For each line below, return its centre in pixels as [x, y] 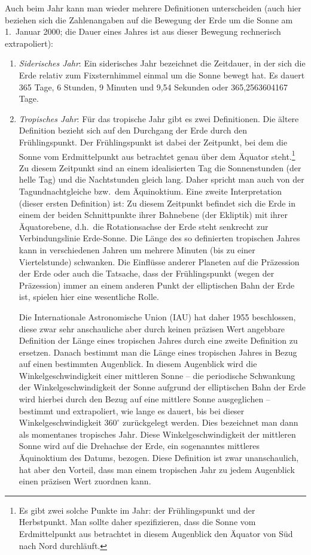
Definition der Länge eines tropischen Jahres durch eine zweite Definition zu [158, 340]
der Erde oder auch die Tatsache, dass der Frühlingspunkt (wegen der [147, 273]
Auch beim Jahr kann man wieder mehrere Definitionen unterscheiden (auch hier [153, 8]
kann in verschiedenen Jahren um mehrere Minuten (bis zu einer [137, 249]
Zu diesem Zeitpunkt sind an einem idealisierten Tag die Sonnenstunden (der [160, 167]
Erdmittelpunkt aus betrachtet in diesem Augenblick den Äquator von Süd [156, 533]
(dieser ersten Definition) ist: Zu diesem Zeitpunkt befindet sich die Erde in [157, 203]
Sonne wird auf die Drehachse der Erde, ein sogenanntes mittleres [139, 446]
